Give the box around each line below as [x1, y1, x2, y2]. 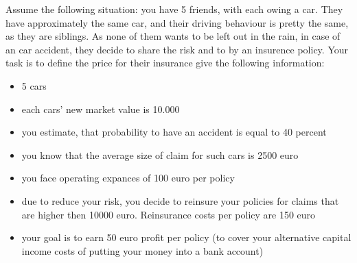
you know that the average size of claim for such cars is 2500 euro [21, 147, 299, 162]
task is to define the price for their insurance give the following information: [5, 55, 325, 70]
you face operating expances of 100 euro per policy [21, 171, 235, 185]
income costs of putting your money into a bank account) [21, 243, 264, 258]
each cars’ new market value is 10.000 [21, 101, 180, 116]
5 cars [21, 78, 47, 92]
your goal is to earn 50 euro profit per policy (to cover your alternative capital [21, 230, 352, 245]
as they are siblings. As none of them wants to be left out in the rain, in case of [5, 29, 341, 43]
